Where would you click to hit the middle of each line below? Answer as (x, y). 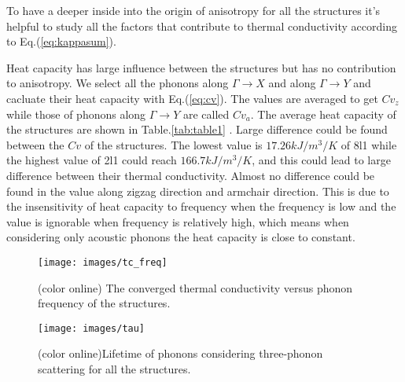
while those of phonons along (76, 114)
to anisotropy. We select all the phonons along (118, 83)
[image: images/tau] (92, 328)
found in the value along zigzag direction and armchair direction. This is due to (198, 191)
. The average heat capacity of (323, 114)
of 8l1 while (369, 144)
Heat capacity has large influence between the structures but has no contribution (201, 67)
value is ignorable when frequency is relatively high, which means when (178, 221)
